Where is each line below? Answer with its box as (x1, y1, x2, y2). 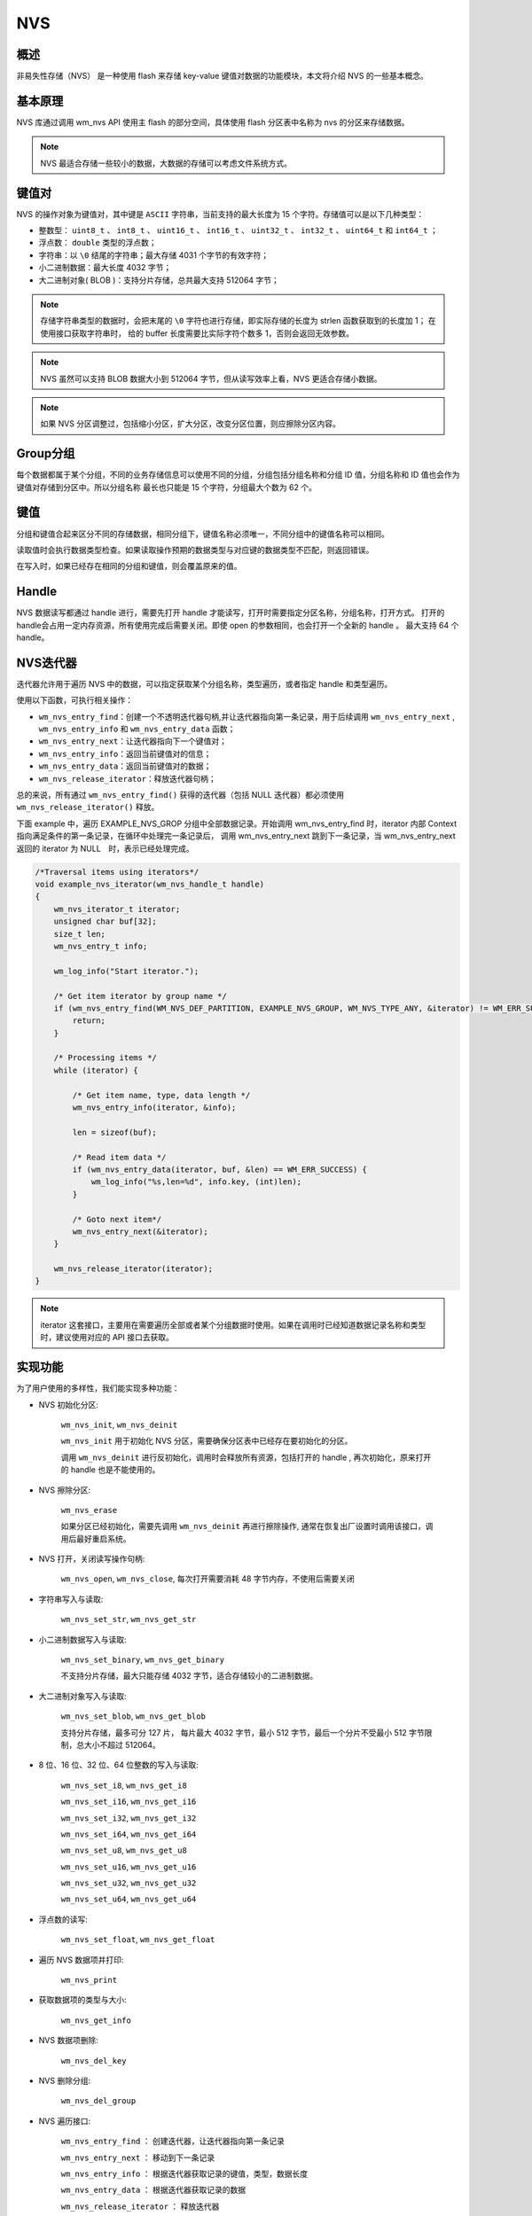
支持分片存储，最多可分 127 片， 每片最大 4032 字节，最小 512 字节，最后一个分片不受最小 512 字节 (60, 1727, 425, 1737)
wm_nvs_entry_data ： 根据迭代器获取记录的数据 (60, 2185, 246, 2196)
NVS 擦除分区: (38, 1485, 91, 1495)
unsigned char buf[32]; (53, 917, 157, 926)
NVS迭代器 (16, 655, 77, 670)
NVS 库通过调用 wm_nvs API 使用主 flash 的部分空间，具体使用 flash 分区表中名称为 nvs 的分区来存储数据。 (16, 116, 410, 128)
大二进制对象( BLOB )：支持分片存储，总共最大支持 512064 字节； (38, 275, 279, 285)
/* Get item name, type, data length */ (72, 1090, 251, 1100)
